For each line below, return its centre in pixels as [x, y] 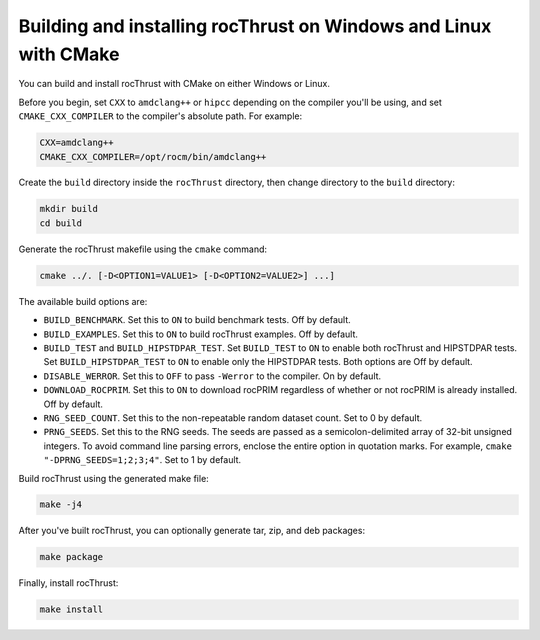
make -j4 [61, 504]
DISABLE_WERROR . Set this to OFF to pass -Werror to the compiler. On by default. [212, 376]
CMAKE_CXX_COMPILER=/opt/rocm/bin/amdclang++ [153, 156]
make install [71, 609]
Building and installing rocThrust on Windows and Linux [255, 26]
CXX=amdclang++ [76, 143]
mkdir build [69, 209]
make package [71, 557]
